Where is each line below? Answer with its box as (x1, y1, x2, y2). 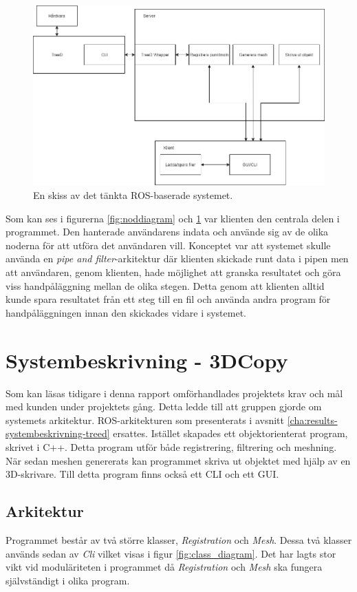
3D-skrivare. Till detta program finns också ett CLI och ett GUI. (6, 467, 279, 481)
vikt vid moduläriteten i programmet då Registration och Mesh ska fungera (6, 560, 323, 574)
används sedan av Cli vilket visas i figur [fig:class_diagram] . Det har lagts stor (6, 546, 336, 560)
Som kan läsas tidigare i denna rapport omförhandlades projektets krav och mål (6, 385, 343, 400)
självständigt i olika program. (6, 573, 130, 587)
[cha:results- (287, 412, 338, 427)
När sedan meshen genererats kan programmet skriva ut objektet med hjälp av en (6, 453, 351, 467)
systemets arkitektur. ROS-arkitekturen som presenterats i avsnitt (6, 412, 285, 427)
